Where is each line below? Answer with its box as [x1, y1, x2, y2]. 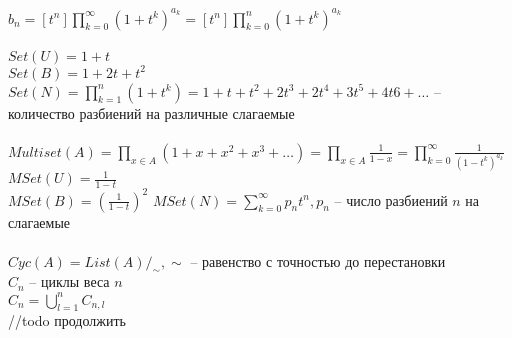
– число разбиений [334, 189, 448, 210]
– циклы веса [29, 271, 110, 292]
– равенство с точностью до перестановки [190, 250, 446, 271]
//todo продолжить [8, 310, 126, 331]
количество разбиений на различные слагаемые [8, 102, 295, 123]
